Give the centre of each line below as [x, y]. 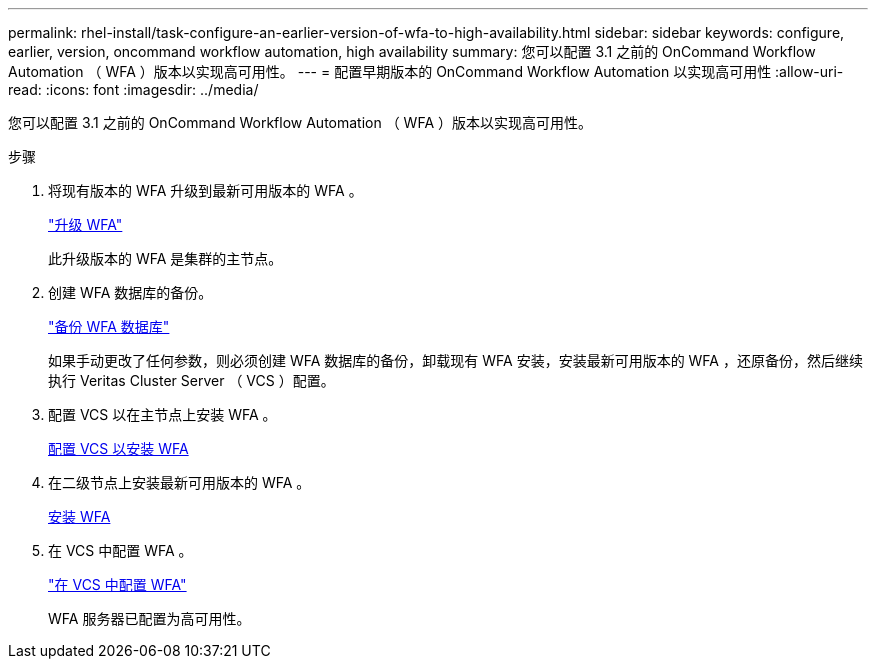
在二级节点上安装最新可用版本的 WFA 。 [179, 482]
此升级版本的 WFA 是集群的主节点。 [165, 258]
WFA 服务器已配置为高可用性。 [149, 618]
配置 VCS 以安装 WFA [118, 448]
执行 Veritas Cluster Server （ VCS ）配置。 [191, 380]
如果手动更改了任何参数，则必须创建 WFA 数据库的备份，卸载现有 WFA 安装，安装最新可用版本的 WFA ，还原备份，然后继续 [455, 360]
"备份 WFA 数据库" [109, 326]
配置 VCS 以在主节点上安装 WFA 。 [162, 414]
